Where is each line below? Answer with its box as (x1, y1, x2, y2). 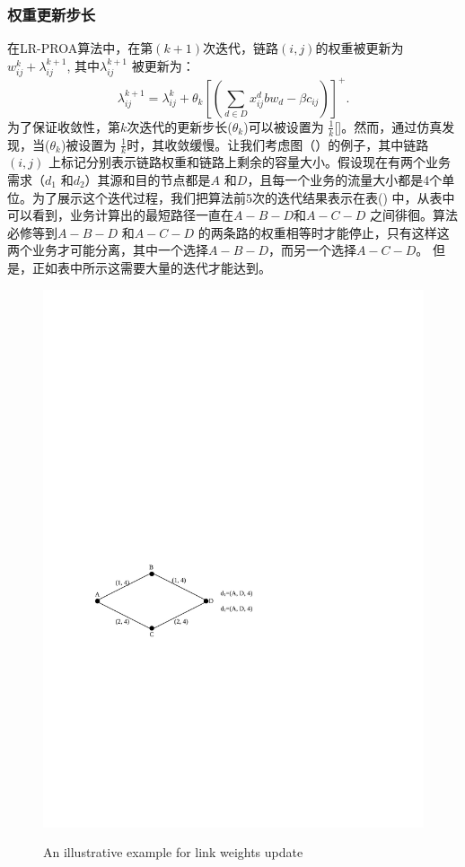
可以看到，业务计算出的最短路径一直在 (7, 206, 233, 224)
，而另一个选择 (268, 241, 356, 259)
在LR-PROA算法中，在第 (7, 39, 154, 57)
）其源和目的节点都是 (84, 170, 211, 188)
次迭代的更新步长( (127, 117, 232, 136)
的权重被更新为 (315, 39, 404, 57)
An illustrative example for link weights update (43, 843, 303, 862)
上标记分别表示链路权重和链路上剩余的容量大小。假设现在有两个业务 (48, 153, 451, 171)
